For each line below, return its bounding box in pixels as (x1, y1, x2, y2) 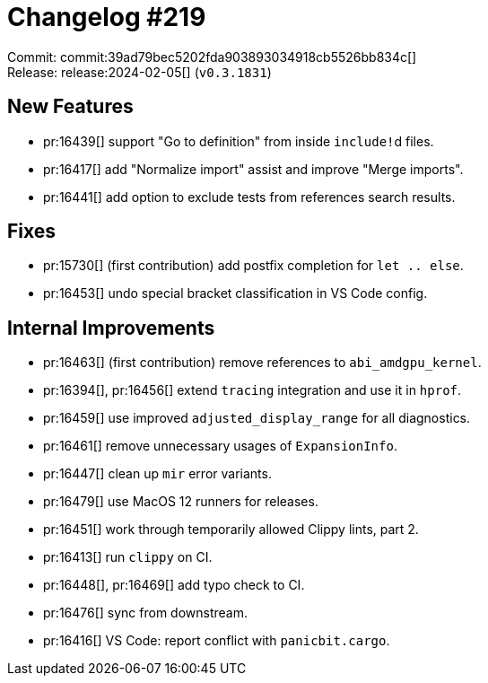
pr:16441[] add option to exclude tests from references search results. (43, 188, 456, 205)
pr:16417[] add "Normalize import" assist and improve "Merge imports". (43, 161, 464, 177)
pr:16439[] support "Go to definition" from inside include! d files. (43, 133, 434, 149)
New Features (7, 95, 134, 118)
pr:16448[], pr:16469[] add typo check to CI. (43, 577, 305, 593)
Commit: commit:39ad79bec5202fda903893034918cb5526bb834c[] (7, 48, 417, 65)
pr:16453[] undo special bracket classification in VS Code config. (43, 285, 428, 302)
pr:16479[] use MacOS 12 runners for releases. (43, 494, 318, 510)
